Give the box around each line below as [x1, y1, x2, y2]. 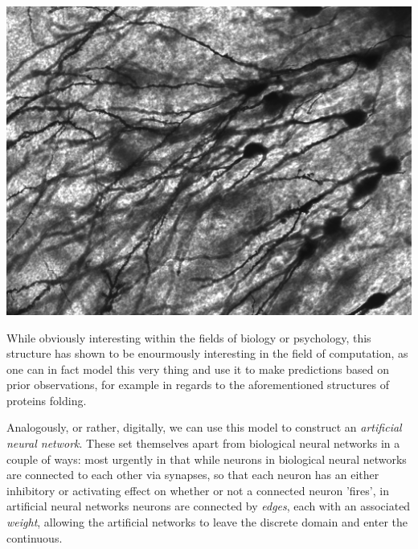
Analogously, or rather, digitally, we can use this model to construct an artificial [6, 419, 402, 436]
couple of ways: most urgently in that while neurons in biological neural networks [6, 450, 407, 467]
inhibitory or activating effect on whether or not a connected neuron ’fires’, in [6, 481, 389, 498]
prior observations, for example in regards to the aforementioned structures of [6, 376, 389, 393]
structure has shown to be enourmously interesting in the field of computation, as [6, 345, 408, 362]
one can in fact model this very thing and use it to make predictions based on [6, 360, 389, 377]
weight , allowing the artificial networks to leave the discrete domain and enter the [6, 514, 408, 531]
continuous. [6, 529, 63, 546]
